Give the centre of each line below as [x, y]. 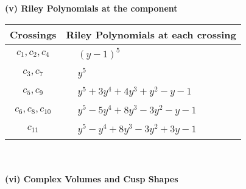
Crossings [33, 34]
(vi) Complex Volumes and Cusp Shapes [92, 179]
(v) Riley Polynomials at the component [91, 8]
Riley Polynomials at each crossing [151, 34]
